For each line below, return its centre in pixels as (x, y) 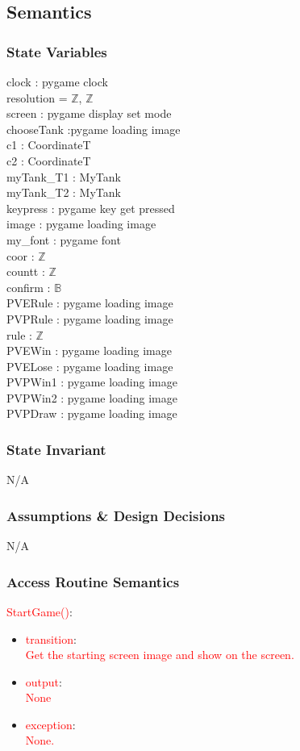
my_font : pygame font (64, 239)
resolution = (37, 97)
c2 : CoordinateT (49, 160)
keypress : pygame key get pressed (91, 208)
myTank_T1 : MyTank (64, 176)
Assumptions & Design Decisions (116, 515)
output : (44, 681)
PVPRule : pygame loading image (90, 318)
